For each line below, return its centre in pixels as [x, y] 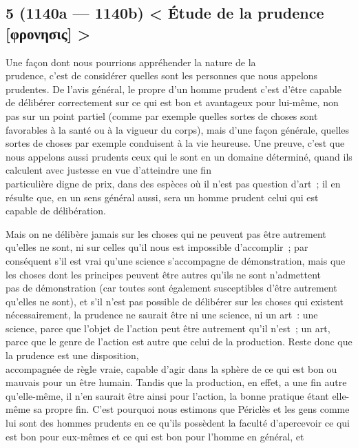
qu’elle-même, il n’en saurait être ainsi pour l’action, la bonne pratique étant [167, 395]
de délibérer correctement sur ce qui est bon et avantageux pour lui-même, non [172, 102]
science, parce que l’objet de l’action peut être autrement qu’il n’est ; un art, [168, 328]
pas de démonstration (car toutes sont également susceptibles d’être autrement [171, 288]
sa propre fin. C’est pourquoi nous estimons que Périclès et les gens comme [191, 409]
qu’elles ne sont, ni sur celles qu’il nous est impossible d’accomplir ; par [157, 247]
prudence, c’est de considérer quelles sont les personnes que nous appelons [162, 75]
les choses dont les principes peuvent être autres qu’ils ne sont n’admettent [164, 274]
